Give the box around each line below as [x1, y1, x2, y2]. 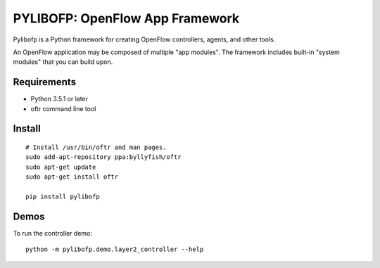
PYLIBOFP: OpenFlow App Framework [13, 11, 240, 26]
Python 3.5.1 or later [30, 95, 88, 103]
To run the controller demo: [13, 229, 93, 237]
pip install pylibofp [25, 192, 100, 200]
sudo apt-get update [25, 162, 96, 171]
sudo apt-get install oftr [25, 173, 119, 181]
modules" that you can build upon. [13, 58, 113, 66]
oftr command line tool [30, 104, 96, 113]
